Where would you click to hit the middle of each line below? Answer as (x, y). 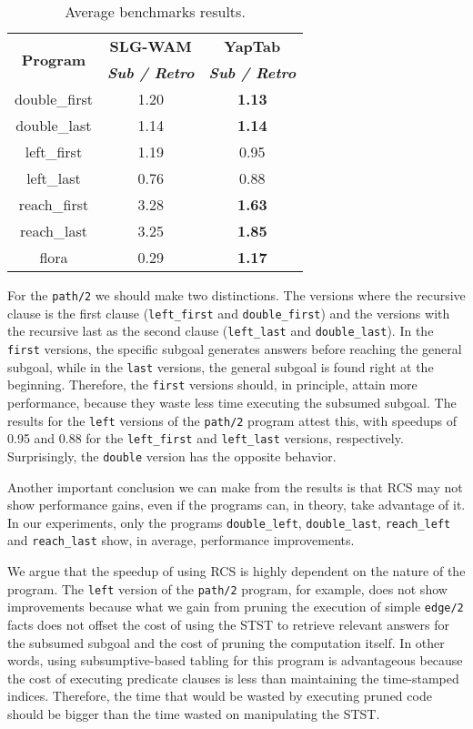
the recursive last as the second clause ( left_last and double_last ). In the (221, 331)
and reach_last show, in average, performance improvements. (181, 540)
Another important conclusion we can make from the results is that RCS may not (235, 486)
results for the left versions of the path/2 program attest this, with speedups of (232, 420)
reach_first (54, 204)
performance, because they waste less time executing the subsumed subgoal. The (232, 402)
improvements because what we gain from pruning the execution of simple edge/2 (236, 607)
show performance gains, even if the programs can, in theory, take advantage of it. (236, 505)
